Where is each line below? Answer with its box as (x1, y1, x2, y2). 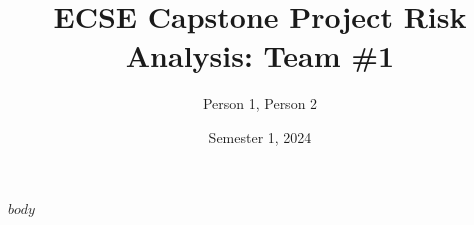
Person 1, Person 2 (202, 93, 318, 114)
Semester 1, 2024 (208, 126, 312, 147)
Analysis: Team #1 (125, 35, 395, 76)
